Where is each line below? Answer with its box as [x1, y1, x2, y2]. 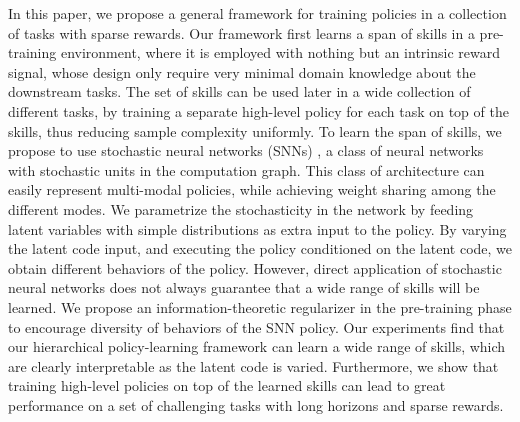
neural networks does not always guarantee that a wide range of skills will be [8, 277, 480, 298]
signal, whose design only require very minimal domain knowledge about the [8, 61, 476, 82]
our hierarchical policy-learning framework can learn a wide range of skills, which [8, 336, 506, 357]
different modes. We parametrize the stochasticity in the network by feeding [8, 198, 474, 219]
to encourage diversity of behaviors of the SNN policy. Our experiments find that [8, 316, 505, 337]
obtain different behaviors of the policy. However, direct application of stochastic [8, 257, 502, 278]
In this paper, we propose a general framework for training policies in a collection [8, 3, 507, 23]
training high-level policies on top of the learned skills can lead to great [8, 375, 446, 396]
